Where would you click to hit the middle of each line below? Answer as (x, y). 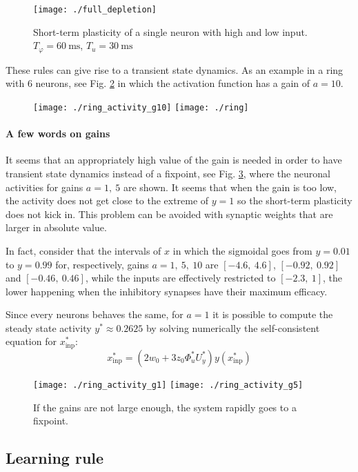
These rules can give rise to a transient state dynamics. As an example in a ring (175, 69)
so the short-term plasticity (295, 200)
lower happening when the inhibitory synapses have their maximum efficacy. (167, 291)
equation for (31, 341)
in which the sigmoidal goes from (242, 250)
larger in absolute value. (56, 227)
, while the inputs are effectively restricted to (180, 278)
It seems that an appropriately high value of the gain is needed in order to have (174, 160)
